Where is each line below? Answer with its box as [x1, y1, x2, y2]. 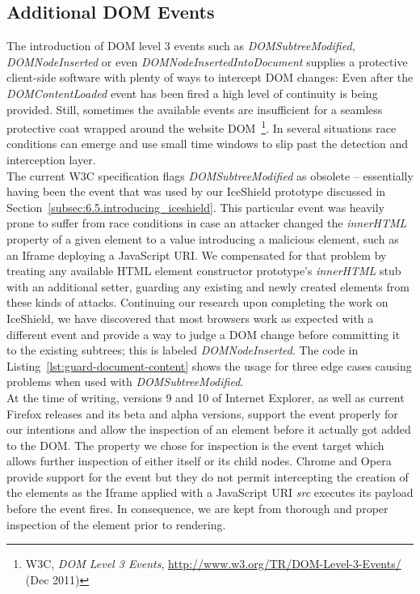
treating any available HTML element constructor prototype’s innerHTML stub [6, 262, 401, 279]
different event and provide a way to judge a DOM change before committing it [6, 325, 401, 342]
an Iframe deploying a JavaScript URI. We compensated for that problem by [6, 246, 387, 263]
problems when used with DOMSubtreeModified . [6, 373, 244, 390]
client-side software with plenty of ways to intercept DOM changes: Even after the [6, 69, 414, 86]
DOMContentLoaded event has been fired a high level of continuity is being [6, 84, 378, 101]
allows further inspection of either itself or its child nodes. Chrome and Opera [6, 452, 392, 469]
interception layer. [6, 151, 96, 168]
